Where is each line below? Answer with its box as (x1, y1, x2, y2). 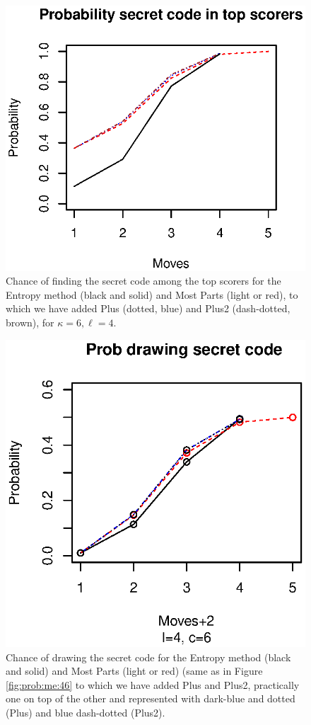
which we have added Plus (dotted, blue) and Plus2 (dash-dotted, (6, 301, 291, 316)
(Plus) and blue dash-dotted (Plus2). (6, 705, 165, 720)
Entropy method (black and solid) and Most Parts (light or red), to (6, 287, 298, 302)
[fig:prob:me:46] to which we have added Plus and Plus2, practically (6, 677, 300, 692)
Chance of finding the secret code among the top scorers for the (6, 273, 281, 288)
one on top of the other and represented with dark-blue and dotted (6, 691, 295, 706)
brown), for (6, 314, 54, 329)
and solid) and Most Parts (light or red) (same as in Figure (6, 663, 263, 678)
